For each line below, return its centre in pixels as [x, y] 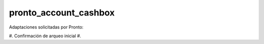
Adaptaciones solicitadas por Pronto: [46, 27]
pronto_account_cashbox [62, 13]
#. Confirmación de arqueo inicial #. [45, 36]
